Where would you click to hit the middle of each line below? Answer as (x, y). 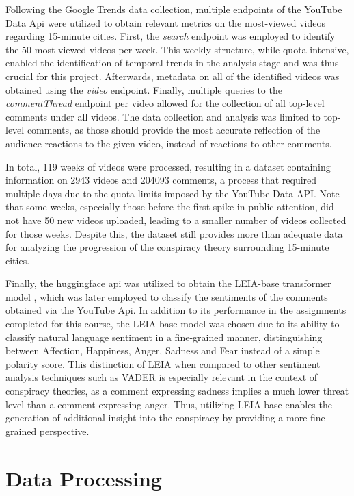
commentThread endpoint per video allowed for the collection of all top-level (165, 103)
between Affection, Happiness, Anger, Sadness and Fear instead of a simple (163, 350)
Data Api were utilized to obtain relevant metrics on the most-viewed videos (165, 22)
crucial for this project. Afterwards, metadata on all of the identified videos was (173, 76)
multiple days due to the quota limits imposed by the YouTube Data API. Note (173, 193)
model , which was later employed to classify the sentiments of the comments (167, 296)
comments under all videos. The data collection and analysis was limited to (163, 116)
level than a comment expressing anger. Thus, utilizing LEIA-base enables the (169, 404)
